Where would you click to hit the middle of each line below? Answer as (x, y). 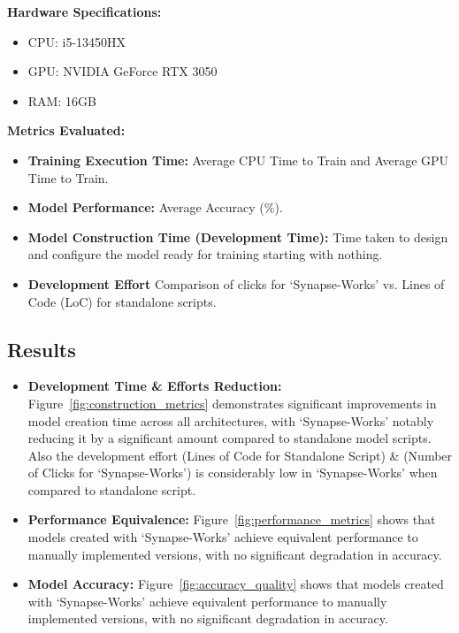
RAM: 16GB (62, 100)
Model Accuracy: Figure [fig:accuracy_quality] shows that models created (236, 584)
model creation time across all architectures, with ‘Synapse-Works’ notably (231, 420)
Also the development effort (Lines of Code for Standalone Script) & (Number (240, 455)
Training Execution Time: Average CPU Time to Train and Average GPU (238, 160)
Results (42, 349)
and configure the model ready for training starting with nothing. (205, 254)
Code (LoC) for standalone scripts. (122, 301)
